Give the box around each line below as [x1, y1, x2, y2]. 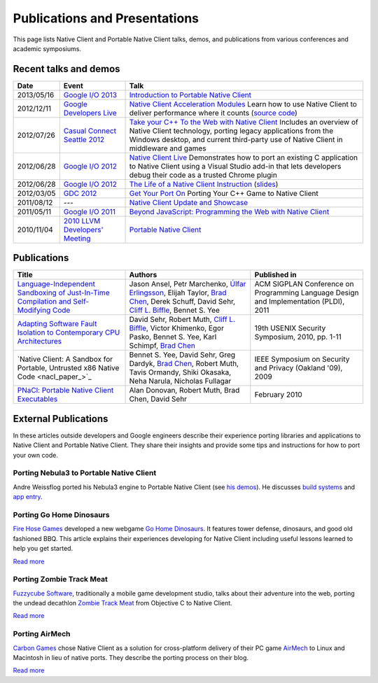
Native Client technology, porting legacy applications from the [129, 126, 334, 136]
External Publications [13, 413, 108, 425]
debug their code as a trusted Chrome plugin [129, 170, 278, 180]
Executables [17, 394, 58, 404]
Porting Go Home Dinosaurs [13, 509, 110, 519]
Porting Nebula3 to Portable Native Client [13, 468, 157, 478]
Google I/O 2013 [63, 90, 118, 99]
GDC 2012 [63, 188, 97, 198]
